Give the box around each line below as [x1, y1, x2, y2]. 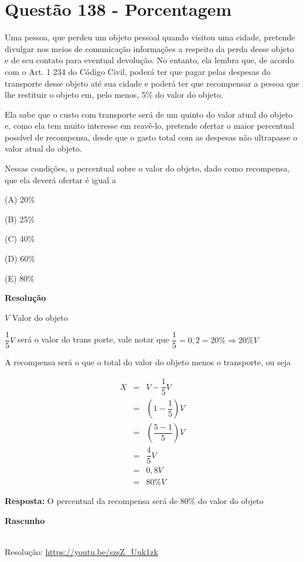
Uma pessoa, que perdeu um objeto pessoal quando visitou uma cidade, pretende [5, 31, 295, 43]
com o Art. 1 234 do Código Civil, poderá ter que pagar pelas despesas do [5, 65, 271, 77]
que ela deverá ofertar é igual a [5, 173, 116, 186]
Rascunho [5, 514, 45, 526]
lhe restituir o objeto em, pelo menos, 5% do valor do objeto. [5, 88, 223, 101]
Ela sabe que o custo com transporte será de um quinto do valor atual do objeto [5, 108, 293, 120]
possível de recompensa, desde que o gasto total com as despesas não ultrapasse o [5, 131, 298, 143]
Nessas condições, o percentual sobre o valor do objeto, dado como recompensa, [5, 162, 290, 174]
